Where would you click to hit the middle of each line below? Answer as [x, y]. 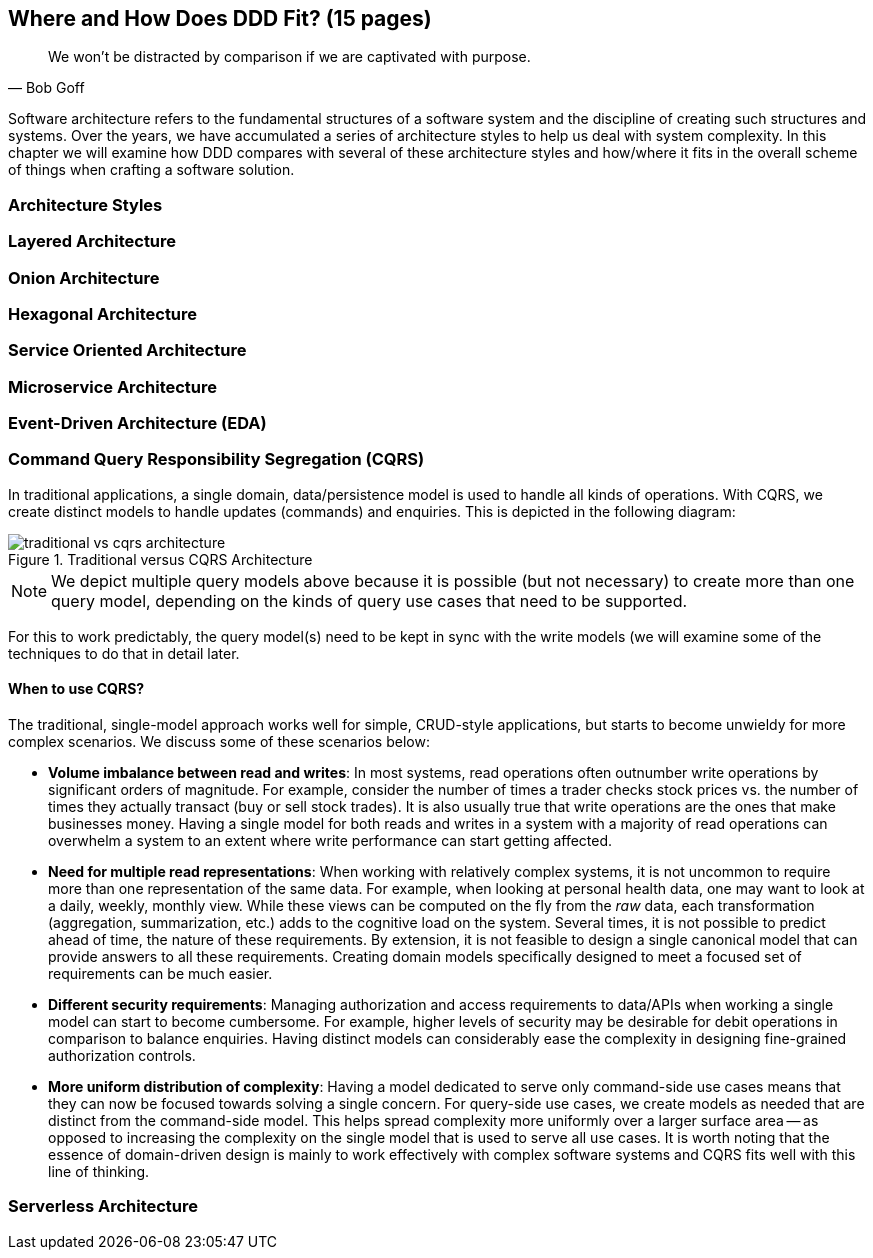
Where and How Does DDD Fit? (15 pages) [220, 18]
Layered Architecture [92, 241]
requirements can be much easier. [160, 974]
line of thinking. [99, 1172]
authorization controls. [122, 1056]
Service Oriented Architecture [127, 350]
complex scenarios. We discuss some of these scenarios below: [219, 742]
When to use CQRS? [76, 689]
